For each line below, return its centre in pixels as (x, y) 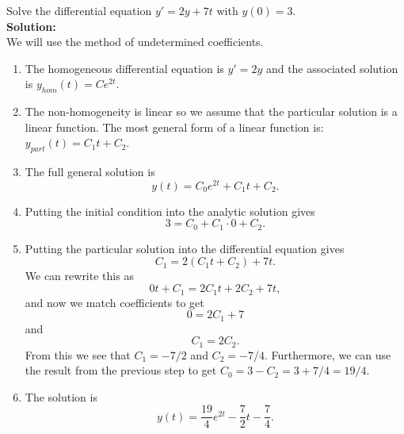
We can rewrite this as (79, 276)
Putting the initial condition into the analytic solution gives (170, 211)
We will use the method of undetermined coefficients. (135, 42)
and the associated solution (332, 68)
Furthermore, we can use (331, 354)
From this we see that (78, 354)
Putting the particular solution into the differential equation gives (185, 248)
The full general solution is (90, 172)
